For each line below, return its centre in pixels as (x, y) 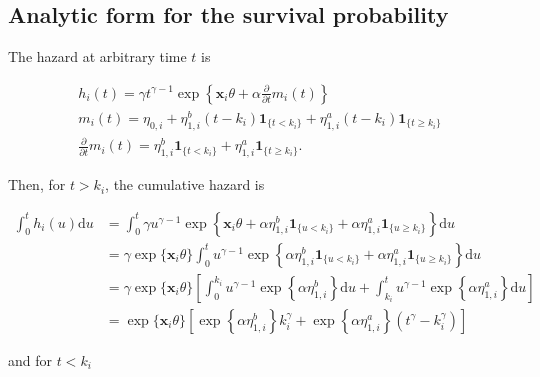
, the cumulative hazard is (185, 184)
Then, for (37, 184)
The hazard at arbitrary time (97, 56)
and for (30, 359)
